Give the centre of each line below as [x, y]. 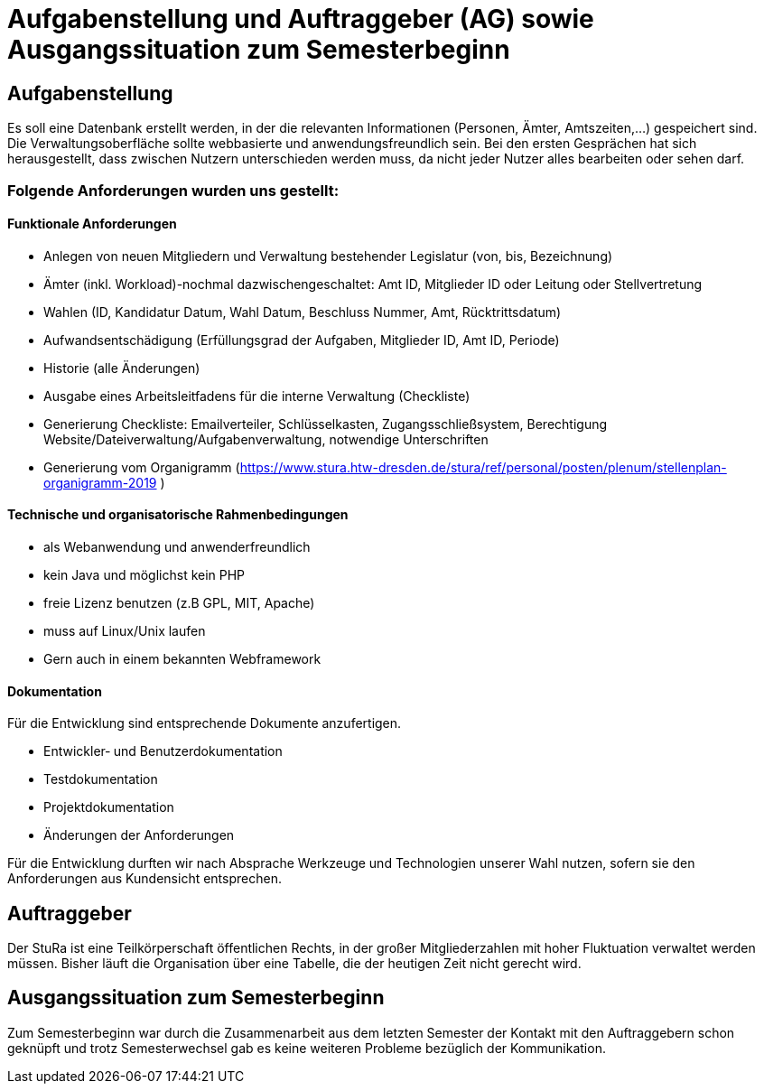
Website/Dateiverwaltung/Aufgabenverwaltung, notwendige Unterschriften [266, 439]
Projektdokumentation [109, 807]
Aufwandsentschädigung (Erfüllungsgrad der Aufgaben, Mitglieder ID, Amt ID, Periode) [302, 340]
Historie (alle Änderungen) [122, 368]
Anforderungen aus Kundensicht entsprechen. [144, 879]
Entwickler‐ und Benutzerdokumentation [163, 751]
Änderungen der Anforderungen [139, 835]
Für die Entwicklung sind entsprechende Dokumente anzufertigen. [205, 723]
